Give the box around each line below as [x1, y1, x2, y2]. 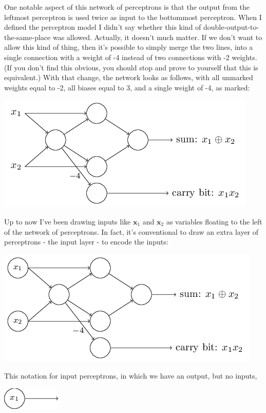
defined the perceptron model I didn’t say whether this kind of [4, 22, 201, 32]
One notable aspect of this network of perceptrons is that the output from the [4, 2, 250, 12]
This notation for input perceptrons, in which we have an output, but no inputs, [4, 370, 257, 381]
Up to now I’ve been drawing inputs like [4, 216, 131, 227]
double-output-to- [203, 22, 259, 32]
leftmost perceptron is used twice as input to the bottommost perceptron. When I [4, 11, 262, 22]
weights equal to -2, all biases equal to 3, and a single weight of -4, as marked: [4, 82, 250, 92]
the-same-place [4, 31, 51, 42]
